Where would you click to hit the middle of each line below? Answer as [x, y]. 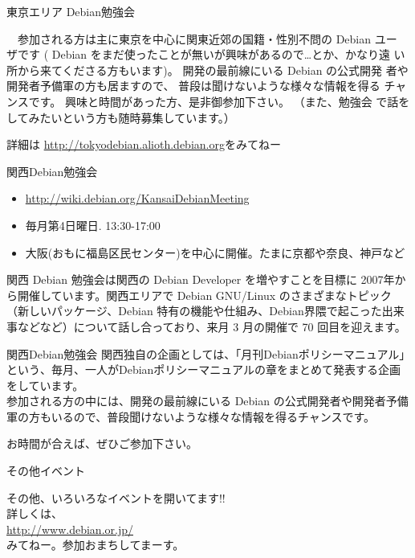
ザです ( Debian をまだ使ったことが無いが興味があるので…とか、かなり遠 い [206, 54]
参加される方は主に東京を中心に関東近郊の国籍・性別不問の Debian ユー [207, 38]
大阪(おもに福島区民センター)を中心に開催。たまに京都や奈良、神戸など [215, 252]
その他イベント [46, 471]
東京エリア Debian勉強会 [71, 11]
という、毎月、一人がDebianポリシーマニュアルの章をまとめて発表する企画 [203, 369]
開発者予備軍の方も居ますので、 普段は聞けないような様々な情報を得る [193, 86]
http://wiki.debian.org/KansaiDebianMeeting [137, 198]
